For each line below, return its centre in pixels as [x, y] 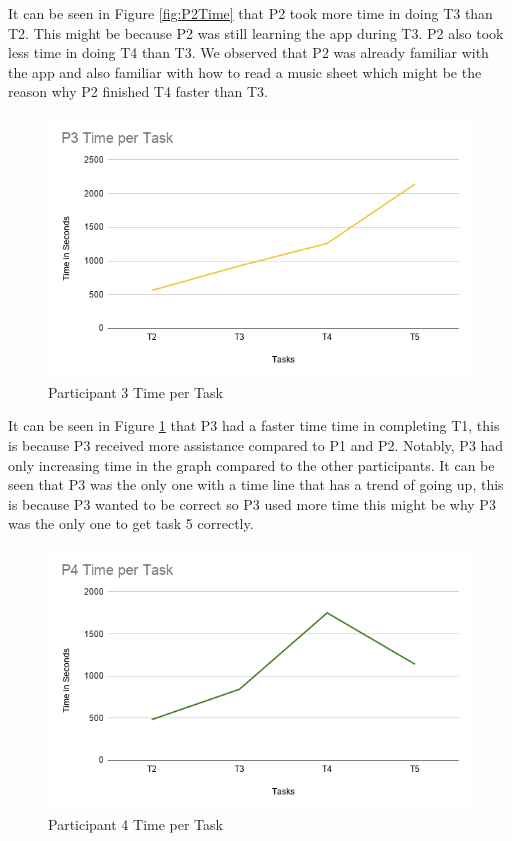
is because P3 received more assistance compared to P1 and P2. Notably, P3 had [256, 444]
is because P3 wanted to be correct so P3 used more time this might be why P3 [252, 503]
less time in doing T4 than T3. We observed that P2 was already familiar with [248, 52]
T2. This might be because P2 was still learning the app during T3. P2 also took [256, 32]
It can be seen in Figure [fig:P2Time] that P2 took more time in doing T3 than [250, 13]
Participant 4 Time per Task [135, 823]
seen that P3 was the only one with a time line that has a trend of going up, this [256, 484]
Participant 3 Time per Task [135, 391]
